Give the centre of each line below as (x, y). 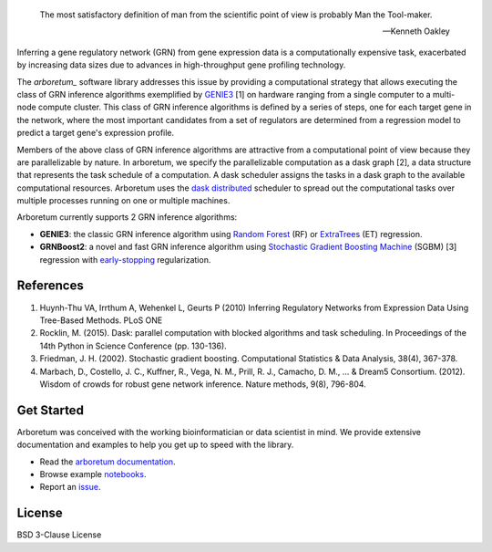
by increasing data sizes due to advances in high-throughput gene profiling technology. (181, 65)
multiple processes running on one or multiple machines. (123, 201)
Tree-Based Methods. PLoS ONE (101, 320)
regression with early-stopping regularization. (125, 259)
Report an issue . (70, 487)
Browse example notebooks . (93, 474)
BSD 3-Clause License (59, 535)
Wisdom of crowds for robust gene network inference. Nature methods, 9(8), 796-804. (203, 384)
